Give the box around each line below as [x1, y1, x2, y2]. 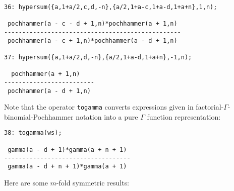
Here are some [4, 177, 48, 187]
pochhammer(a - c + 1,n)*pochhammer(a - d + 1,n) [8, 37, 178, 44]
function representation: [147, 111, 221, 122]
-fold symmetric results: [56, 177, 129, 187]
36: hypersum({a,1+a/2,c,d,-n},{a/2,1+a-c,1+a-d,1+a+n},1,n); [4, 4, 217, 11]
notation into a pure [76, 111, 138, 122]
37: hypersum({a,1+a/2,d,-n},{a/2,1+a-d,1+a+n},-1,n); [4, 53, 192, 61]
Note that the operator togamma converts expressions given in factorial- [4, 102, 224, 112]
